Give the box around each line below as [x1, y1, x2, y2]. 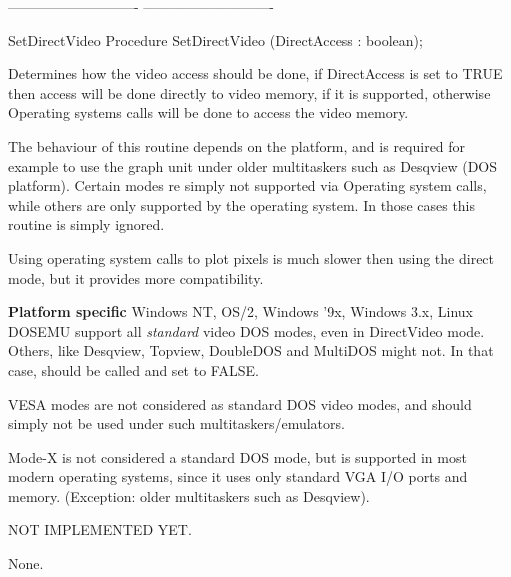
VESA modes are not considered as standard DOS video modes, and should [8, 393, 472, 414]
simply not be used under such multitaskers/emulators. [8, 413, 345, 434]
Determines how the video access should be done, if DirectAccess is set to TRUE [8, 63, 503, 84]
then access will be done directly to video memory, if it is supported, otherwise [8, 82, 491, 103]
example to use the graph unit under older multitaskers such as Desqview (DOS [8, 155, 498, 176]
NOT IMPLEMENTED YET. [8, 519, 192, 540]
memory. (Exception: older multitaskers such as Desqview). [8, 485, 370, 506]
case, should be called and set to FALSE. [8, 359, 259, 380]
